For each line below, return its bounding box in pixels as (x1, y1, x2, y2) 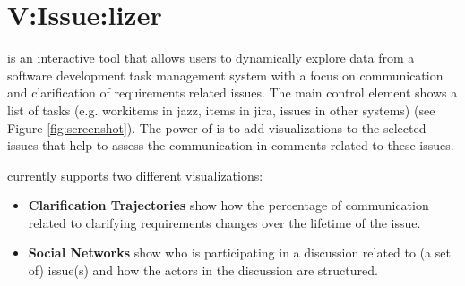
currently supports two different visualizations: (7, 165, 263, 184)
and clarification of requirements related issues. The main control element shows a (7, 83, 458, 102)
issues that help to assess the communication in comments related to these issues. (7, 136, 454, 155)
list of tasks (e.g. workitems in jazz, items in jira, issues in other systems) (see (7, 100, 435, 119)
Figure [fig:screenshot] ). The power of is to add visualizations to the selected (7, 118, 426, 137)
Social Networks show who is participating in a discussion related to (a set (28, 243, 451, 262)
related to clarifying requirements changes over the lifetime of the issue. (28, 213, 421, 231)
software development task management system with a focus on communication (7, 65, 443, 84)
